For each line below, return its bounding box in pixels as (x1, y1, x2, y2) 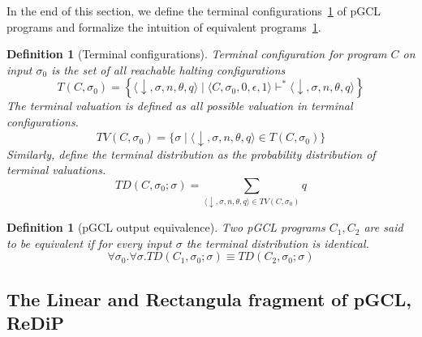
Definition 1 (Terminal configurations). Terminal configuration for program (6, 45, 387, 62)
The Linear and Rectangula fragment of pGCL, (6, 286, 411, 311)
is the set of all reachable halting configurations (51, 61, 286, 78)
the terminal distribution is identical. (186, 234, 369, 251)
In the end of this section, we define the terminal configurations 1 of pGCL (6, 2, 381, 19)
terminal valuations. (6, 161, 106, 178)
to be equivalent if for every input (6, 234, 172, 251)
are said (364, 219, 403, 236)
